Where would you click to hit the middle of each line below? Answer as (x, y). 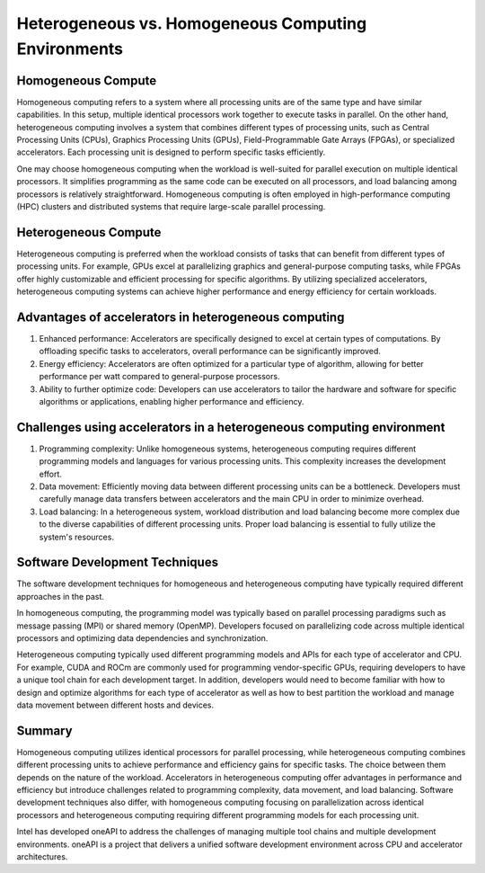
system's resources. (76, 537)
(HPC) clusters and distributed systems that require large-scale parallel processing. (171, 206)
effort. (51, 474)
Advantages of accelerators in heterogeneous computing (181, 317)
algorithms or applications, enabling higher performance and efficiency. (172, 401)
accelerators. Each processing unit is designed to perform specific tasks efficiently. (171, 152)
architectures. (42, 857)
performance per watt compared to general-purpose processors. (159, 377)
